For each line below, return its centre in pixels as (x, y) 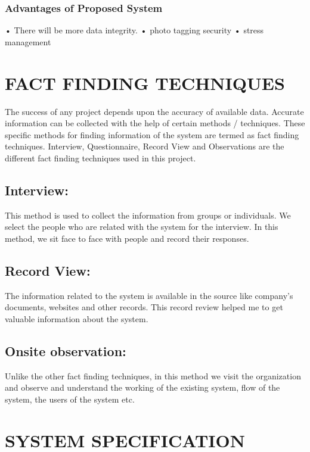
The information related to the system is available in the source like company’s (149, 295)
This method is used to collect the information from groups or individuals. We (148, 215)
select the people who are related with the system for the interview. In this (142, 227)
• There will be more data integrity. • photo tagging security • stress (134, 30)
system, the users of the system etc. (70, 399)
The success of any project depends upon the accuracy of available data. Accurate (154, 111)
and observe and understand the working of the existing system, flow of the (142, 387)
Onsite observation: (66, 350)
